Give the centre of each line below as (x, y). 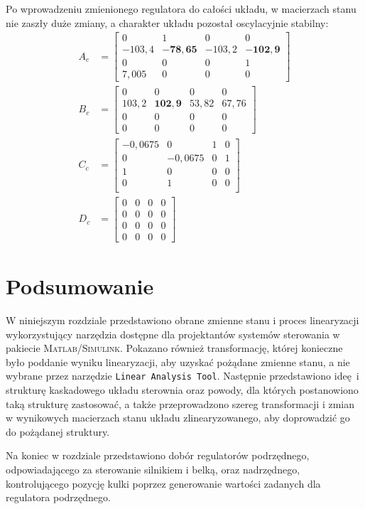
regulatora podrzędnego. (58, 497)
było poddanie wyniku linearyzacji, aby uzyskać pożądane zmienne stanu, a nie (178, 361)
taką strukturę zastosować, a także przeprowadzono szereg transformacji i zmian (180, 403)
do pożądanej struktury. (58, 431)
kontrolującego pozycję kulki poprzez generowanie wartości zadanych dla (163, 483)
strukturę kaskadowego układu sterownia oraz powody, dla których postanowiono (182, 390)
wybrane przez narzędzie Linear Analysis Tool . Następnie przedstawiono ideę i (182, 376)
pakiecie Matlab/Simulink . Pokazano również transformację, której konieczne (174, 348)
